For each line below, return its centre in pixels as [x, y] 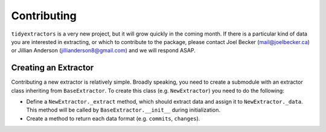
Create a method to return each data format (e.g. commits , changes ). [113, 118]
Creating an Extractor [53, 68]
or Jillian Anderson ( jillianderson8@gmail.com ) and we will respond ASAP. [103, 51]
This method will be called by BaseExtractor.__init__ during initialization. [123, 110]
